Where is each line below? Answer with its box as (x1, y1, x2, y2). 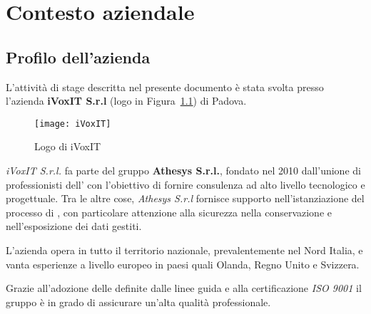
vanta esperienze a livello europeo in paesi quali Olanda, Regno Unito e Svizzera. (6, 256, 360, 271)
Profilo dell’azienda (6, 46, 151, 68)
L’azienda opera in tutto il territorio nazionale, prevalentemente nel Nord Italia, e (6, 242, 363, 257)
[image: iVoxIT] (34, 118, 111, 129)
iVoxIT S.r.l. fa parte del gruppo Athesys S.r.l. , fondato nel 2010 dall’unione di (6, 163, 361, 178)
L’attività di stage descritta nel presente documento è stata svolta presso (6, 79, 324, 94)
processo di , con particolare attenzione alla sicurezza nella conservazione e (6, 204, 332, 219)
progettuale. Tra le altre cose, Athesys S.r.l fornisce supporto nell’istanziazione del (6, 191, 365, 206)
